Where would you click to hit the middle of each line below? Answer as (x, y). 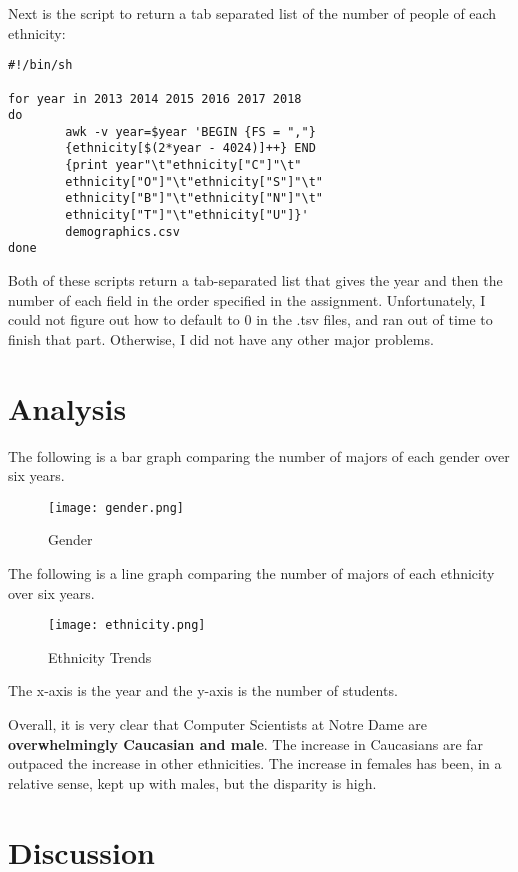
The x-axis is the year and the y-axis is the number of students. (203, 690)
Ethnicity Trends (100, 656)
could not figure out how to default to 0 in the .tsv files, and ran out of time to (250, 319)
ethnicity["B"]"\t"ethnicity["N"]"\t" (194, 198)
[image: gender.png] (116, 507)
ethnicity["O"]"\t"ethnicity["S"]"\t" (194, 181)
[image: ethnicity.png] (127, 625)
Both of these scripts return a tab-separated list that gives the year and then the (255, 280)
